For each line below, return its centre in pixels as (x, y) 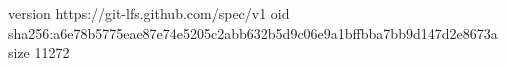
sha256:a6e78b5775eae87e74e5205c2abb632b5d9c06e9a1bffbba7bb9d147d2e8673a (253, 32)
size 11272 (39, 52)
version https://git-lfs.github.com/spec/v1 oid (149, 13)
